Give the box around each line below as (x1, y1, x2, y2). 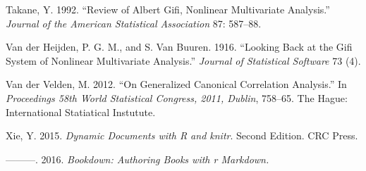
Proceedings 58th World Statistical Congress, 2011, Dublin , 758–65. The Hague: (6, 90, 348, 105)
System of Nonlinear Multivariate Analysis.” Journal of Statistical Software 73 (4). (6, 53, 361, 68)
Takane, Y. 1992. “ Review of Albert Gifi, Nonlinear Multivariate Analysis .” (6, 2, 330, 16)
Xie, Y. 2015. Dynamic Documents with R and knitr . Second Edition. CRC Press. (6, 128, 358, 143)
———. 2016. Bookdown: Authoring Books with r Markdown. (6, 151, 269, 166)
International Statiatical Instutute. (6, 104, 156, 119)
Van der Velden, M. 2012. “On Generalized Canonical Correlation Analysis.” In (6, 77, 347, 91)
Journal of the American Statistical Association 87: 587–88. (6, 15, 262, 30)
